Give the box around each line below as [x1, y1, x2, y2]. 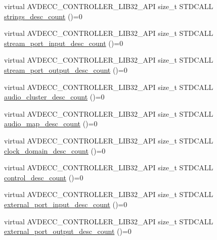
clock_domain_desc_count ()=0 [4, 145, 106, 156]
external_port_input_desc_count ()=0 [4, 199, 127, 209]
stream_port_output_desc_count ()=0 [4, 64, 127, 75]
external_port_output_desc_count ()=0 [4, 226, 132, 236]
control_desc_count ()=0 [4, 172, 83, 182]
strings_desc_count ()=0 [4, 11, 82, 21]
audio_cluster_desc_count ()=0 [4, 91, 105, 102]
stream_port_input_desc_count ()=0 [4, 37, 123, 48]
